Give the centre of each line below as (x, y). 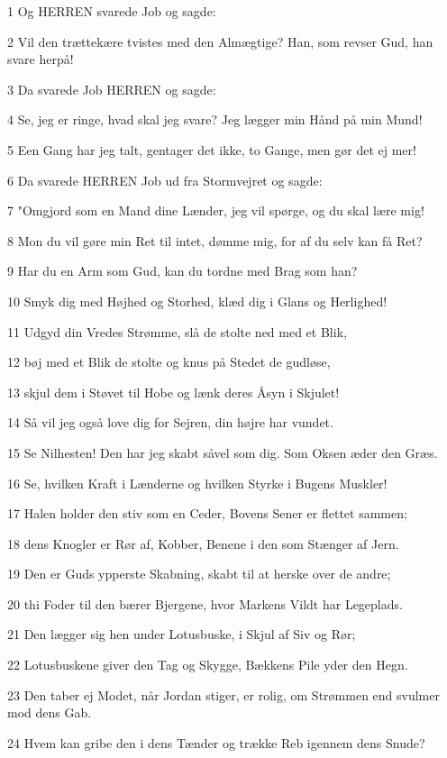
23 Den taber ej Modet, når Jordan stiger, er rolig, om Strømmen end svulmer (223, 694)
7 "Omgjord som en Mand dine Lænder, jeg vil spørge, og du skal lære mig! (216, 210)
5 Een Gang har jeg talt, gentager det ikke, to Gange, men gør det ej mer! (212, 149)
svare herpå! (41, 59)
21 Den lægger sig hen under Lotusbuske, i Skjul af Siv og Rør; (182, 634)
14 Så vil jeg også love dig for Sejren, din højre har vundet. (170, 422)
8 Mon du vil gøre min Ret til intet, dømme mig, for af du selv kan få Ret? (215, 240)
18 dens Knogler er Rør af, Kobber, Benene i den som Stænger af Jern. (203, 543)
